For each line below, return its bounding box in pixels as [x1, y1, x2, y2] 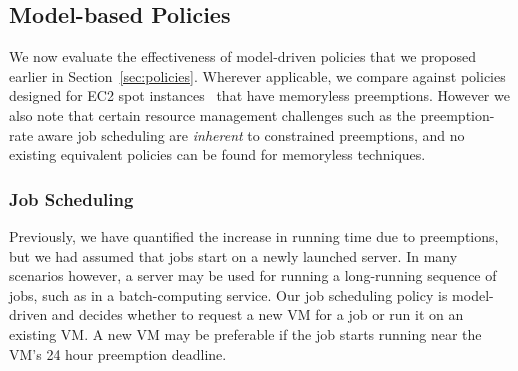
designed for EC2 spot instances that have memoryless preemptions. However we [9, 85, 510, 106]
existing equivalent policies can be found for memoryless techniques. [9, 144, 426, 165]
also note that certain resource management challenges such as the [9, 104, 416, 125]
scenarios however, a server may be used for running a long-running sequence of [9, 265, 497, 286]
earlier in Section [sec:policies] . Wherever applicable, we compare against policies [9, 65, 506, 86]
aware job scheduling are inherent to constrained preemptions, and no [37, 124, 465, 145]
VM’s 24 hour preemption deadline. [9, 343, 227, 364]
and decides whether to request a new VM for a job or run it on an [51, 304, 464, 325]
